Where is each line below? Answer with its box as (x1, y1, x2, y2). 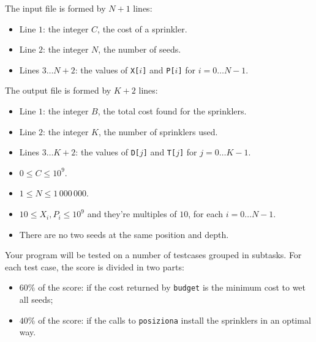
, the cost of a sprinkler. (97, 22, 187, 35)
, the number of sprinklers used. (98, 125, 218, 138)
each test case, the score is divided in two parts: (5, 260, 184, 273)
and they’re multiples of (87, 207, 177, 220)
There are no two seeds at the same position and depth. (19, 228, 229, 240)
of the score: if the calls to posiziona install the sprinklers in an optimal (38, 313, 311, 326)
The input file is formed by (5, 2, 106, 14)
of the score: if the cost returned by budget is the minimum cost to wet (38, 281, 306, 294)
